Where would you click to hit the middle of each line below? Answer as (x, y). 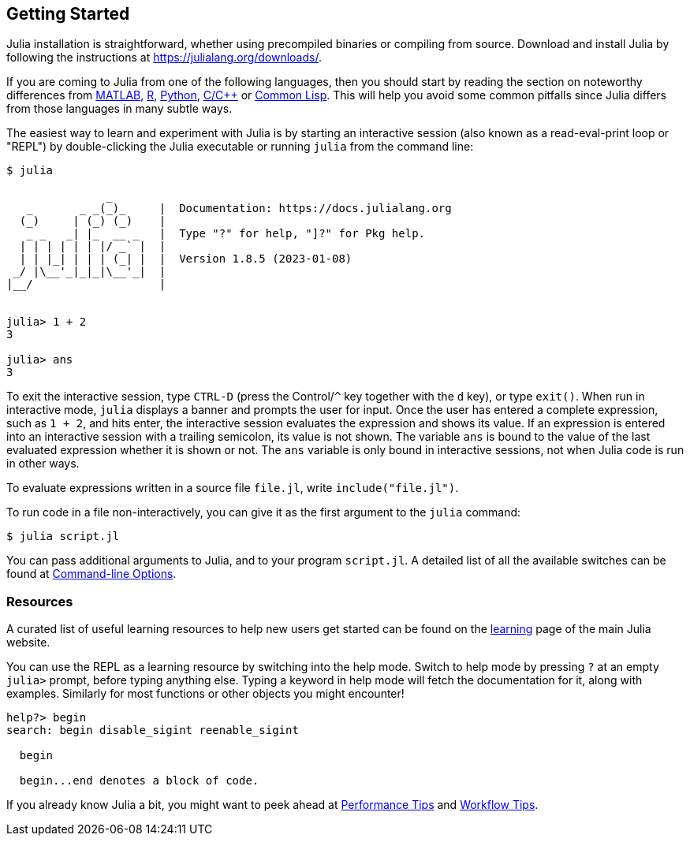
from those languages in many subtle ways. (119, 109)
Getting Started (68, 14)
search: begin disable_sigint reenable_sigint (153, 730)
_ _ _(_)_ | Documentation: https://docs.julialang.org (239, 209)
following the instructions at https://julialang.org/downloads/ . (164, 58)
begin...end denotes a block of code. (139, 781)
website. (28, 643)
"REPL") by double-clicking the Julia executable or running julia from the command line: (240, 147)
